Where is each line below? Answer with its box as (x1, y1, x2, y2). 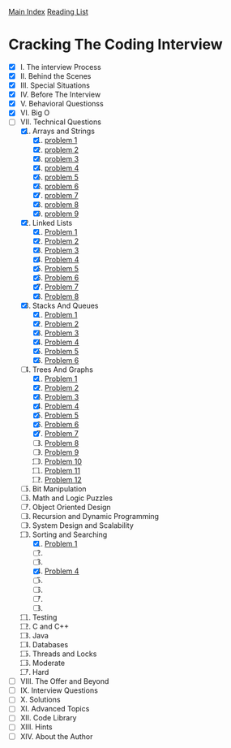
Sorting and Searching (32, 530, 108, 539)
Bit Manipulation (32, 483, 87, 494)
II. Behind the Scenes (19, 71, 92, 80)
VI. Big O (19, 108, 50, 118)
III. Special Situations (19, 80, 91, 90)
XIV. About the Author (19, 731, 93, 742)
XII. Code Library (19, 713, 77, 723)
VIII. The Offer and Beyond (19, 677, 109, 686)
